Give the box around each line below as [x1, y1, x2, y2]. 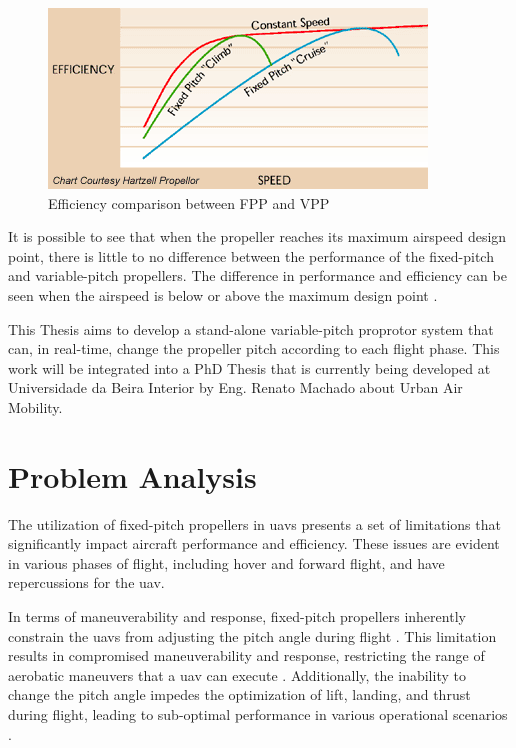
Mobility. [8, 396, 63, 417]
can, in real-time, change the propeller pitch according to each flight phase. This [8, 338, 500, 359]
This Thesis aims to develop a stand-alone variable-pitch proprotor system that [8, 318, 494, 339]
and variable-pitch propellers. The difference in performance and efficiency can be [8, 265, 507, 286]
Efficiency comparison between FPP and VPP [48, 192, 330, 213]
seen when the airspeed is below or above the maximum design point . [8, 284, 438, 305]
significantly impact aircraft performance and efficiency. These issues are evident [8, 533, 500, 554]
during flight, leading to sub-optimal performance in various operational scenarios [8, 704, 508, 724]
